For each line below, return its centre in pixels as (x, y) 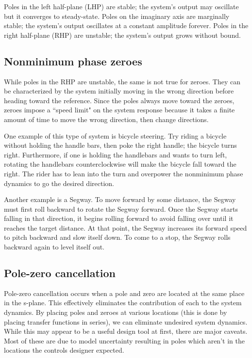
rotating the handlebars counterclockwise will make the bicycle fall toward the (120, 164)
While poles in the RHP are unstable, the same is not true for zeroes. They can (122, 81)
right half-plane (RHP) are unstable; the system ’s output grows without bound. (122, 35)
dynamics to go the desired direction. (59, 183)
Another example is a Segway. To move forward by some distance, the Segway (120, 199)
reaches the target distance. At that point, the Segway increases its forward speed (126, 227)
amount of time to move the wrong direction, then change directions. (106, 119)
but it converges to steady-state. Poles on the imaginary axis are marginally (117, 16)
